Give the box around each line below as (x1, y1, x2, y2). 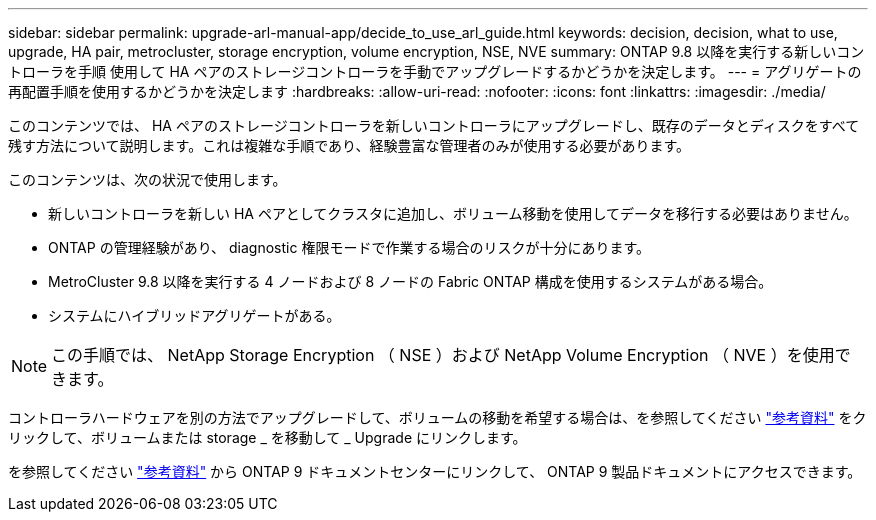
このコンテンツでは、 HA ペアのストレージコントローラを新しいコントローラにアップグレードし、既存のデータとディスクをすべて (8, 117, 860, 134)
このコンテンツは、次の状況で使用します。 (8, 171, 287, 188)
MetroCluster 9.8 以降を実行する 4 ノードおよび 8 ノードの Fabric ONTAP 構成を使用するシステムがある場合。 (48, 273, 773, 290)
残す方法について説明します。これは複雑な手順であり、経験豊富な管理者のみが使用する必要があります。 (8, 137, 691, 154)
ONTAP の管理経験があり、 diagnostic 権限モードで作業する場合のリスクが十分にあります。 (48, 239, 650, 256)
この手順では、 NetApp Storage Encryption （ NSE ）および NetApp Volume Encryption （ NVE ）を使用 (51, 345, 835, 365)
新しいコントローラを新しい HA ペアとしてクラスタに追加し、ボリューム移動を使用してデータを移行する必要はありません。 (48, 205, 858, 222)
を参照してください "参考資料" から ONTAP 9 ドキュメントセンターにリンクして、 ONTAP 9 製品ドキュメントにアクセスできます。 (8, 463, 862, 480)
